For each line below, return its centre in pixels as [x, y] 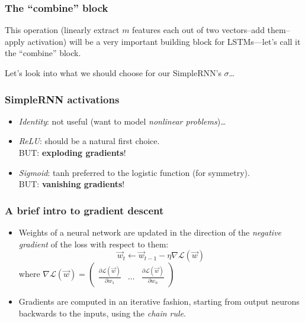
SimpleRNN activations [62, 99]
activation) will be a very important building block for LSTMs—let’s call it [164, 41]
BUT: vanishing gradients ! [72, 184]
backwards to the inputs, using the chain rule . [102, 313]
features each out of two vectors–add [198, 30]
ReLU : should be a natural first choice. [89, 141]
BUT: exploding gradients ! [72, 152]
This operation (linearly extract [62, 30]
